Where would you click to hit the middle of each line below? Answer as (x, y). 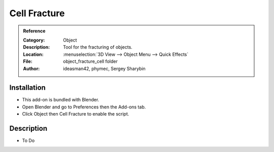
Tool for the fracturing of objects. (98, 47)
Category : (34, 40)
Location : (33, 54)
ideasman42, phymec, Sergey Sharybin (104, 68)
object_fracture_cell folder (90, 61)
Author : (31, 68)
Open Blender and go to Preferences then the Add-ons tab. (84, 107)
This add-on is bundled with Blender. (61, 100)
